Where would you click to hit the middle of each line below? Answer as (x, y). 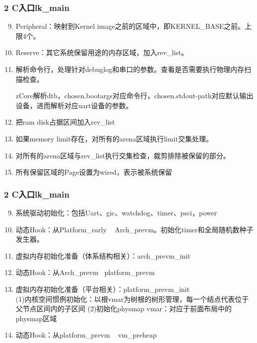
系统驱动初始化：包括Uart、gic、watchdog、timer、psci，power (116, 212)
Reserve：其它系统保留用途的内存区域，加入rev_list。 (102, 52)
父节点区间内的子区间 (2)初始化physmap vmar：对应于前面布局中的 (124, 309)
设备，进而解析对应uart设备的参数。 (74, 105)
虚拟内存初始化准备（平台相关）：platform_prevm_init (102, 289)
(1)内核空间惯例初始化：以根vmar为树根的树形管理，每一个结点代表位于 (132, 299)
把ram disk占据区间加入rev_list (65, 122)
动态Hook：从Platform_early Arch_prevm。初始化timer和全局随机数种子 (134, 229)
